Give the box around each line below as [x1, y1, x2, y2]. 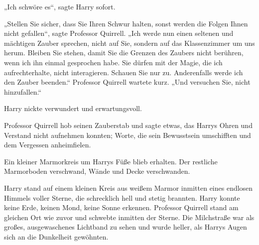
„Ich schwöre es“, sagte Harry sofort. [4, 1, 116, 11]
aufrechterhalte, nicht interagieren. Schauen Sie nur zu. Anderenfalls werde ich [4, 67, 243, 77]
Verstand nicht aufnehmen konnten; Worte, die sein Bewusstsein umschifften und [4, 129, 251, 140]
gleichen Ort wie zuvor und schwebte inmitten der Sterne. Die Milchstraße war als [4, 212, 255, 222]
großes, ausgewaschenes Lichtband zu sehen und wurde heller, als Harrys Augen [4, 222, 247, 232]
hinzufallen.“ [4, 86, 42, 97]
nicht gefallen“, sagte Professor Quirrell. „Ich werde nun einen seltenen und [4, 28, 234, 38]
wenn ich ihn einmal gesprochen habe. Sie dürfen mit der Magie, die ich [4, 57, 223, 67]
